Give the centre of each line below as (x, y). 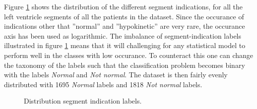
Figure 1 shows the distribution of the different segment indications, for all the (124, 6)
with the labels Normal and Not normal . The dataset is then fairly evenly (116, 75)
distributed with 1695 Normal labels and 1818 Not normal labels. (103, 84)
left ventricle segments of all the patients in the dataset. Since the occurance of (124, 16)
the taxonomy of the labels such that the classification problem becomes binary (125, 65)
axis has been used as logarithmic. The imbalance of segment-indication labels (123, 35)
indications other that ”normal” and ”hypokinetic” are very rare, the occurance (125, 26)
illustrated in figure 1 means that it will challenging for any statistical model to (125, 45)
